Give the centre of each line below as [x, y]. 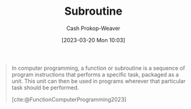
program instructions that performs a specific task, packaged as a [95, 74]
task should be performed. [45, 88]
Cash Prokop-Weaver [93, 28]
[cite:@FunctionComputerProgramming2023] [69, 99]
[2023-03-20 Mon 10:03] [93, 40]
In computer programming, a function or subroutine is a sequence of [98, 68]
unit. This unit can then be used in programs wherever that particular [98, 81]
